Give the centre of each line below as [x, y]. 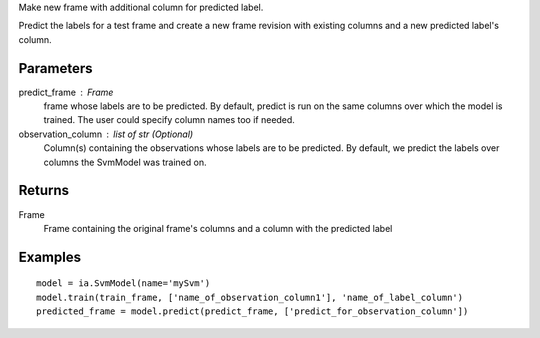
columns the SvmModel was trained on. [125, 162]
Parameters [55, 68]
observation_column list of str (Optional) [106, 134]
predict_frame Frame [66, 92]
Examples [50, 256]
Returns [44, 190]
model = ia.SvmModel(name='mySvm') [123, 283]
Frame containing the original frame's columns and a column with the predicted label [218, 228]
